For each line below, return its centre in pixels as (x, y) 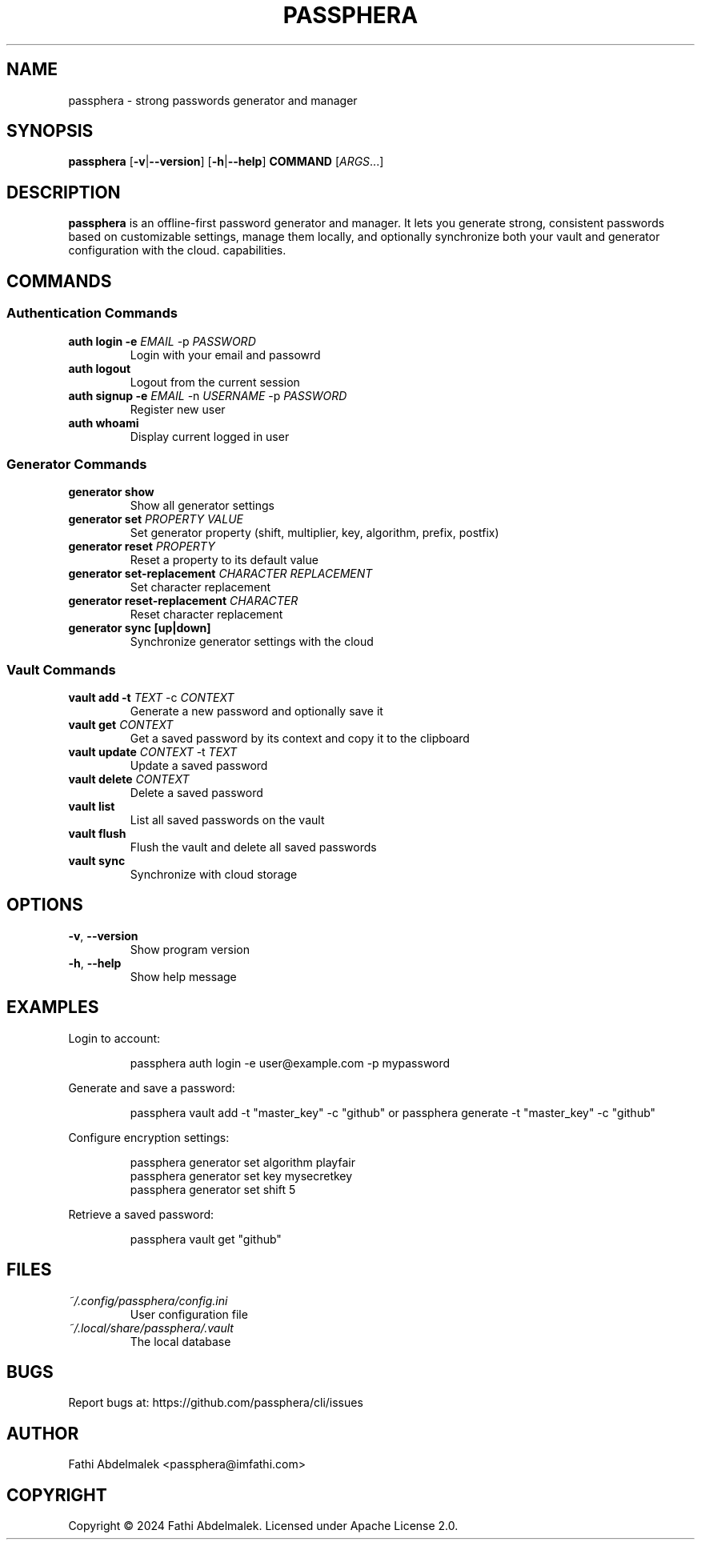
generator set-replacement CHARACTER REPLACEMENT (220, 574)
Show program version (190, 949)
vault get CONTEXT (121, 725)
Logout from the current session (215, 382)
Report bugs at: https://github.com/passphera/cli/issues (216, 1403)
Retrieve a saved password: (141, 1214)
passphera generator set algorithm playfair (242, 1162)
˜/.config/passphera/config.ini (148, 1300)
